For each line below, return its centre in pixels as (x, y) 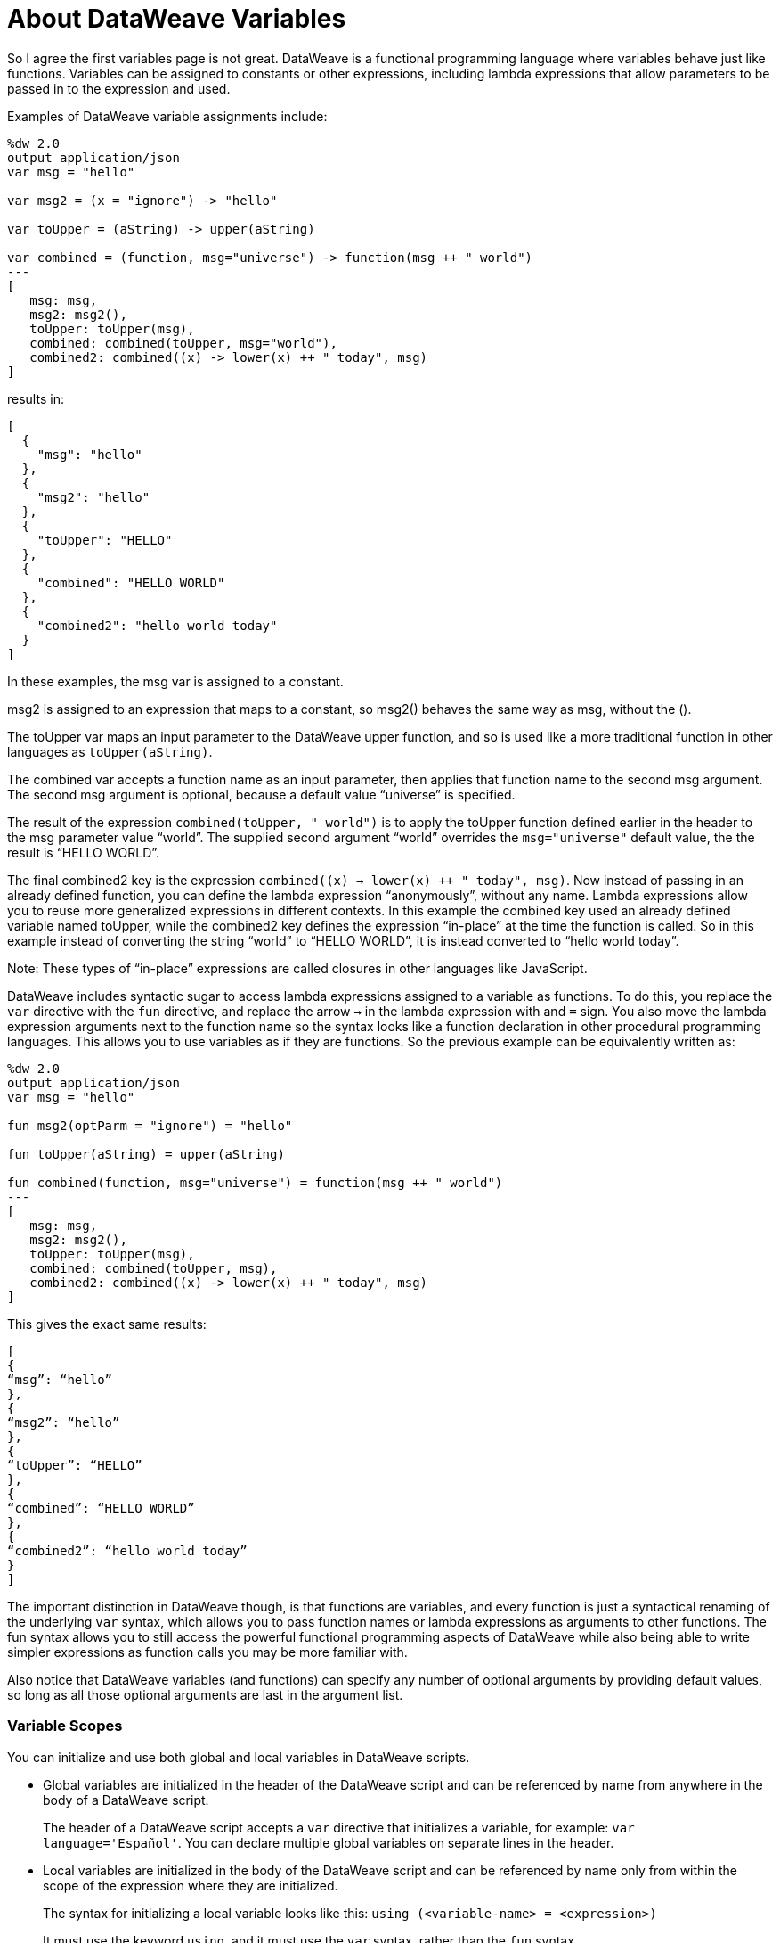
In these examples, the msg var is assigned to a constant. (175, 681)
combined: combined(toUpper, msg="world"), (183, 343)
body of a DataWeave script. (126, 1800)
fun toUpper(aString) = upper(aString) (146, 1154)
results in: (36, 398)
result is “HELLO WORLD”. (84, 852)
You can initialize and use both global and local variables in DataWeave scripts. (239, 1757)
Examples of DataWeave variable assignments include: (167, 116)
